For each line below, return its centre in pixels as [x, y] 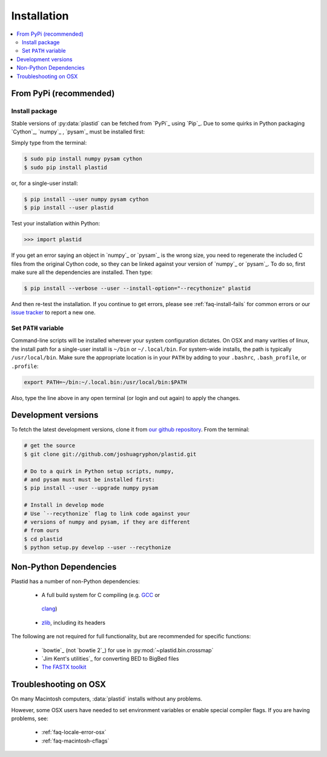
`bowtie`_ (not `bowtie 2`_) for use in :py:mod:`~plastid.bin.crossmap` [127, 650]
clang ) [49, 609]
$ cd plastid [43, 539]
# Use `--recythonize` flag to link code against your [107, 513]
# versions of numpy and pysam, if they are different [107, 522]
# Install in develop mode [64, 505]
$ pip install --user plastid [69, 208]
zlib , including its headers [74, 622]
